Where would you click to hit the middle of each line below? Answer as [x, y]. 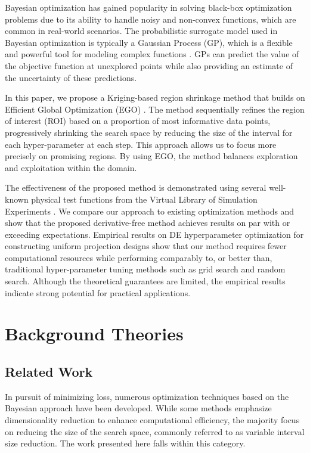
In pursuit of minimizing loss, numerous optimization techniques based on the [147, 396]
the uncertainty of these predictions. [71, 77]
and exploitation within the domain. [71, 167]
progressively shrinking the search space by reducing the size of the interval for [149, 132]
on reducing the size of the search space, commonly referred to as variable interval [155, 431]
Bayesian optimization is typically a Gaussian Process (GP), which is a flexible [149, 42]
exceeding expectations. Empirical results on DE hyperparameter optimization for [154, 234]
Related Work [49, 372]
